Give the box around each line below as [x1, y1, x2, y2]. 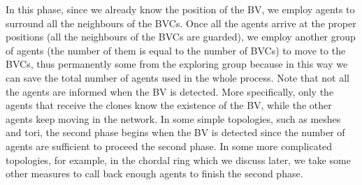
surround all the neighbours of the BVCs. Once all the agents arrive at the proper [6, 15, 356, 30]
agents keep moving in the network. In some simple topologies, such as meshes [6, 111, 341, 126]
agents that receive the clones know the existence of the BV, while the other [6, 98, 332, 112]
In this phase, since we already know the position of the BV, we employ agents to [6, 2, 355, 16]
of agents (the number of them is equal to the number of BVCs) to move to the [6, 43, 346, 57]
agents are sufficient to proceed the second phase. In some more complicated [6, 138, 333, 153]
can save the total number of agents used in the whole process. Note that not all [6, 70, 349, 84]
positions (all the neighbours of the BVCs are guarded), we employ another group [6, 29, 356, 44]
